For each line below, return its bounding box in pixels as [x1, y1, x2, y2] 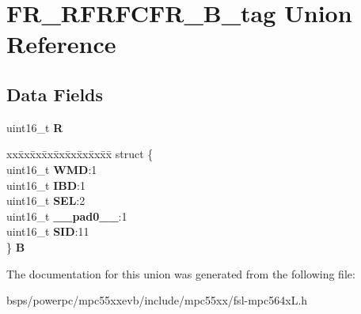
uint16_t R [6, 119, 63, 135]
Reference [6, 28, 116, 60]
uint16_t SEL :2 [6, 192, 85, 209]
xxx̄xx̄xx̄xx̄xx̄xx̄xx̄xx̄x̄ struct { [6, 146, 154, 162]
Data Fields [6, 81, 104, 106]
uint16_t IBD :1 [6, 176, 85, 193]
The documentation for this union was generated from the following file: [6, 265, 355, 282]
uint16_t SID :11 [6, 223, 89, 240]
